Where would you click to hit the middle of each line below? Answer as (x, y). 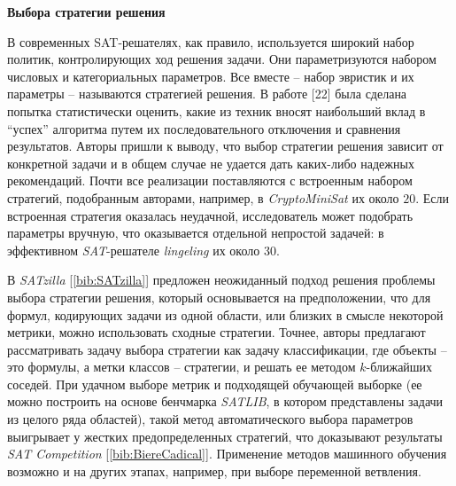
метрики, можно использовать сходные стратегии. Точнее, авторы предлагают (216, 332)
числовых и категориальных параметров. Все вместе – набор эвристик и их (211, 76)
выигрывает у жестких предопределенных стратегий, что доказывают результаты (225, 436)
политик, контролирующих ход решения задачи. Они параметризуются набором (222, 59)
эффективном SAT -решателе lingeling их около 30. (143, 250)
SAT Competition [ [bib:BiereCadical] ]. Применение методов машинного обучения (227, 454)
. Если (432, 197)
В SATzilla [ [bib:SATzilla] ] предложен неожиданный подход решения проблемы (221, 280)
